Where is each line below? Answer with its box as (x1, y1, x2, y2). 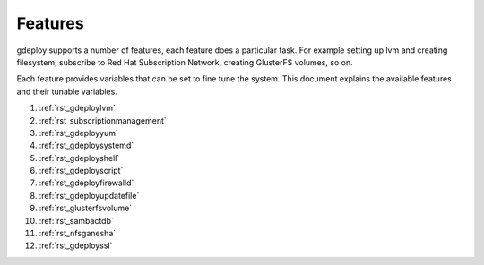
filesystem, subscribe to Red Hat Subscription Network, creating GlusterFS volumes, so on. (16, 56, 353, 67)
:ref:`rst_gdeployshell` (39, 152, 120, 163)
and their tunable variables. (16, 86, 118, 97)
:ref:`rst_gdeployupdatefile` (39, 190, 140, 201)
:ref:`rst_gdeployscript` (39, 166, 124, 176)
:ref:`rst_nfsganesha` (39, 228, 117, 239)
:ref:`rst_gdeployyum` (39, 127, 118, 138)
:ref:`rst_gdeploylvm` (39, 103, 117, 114)
